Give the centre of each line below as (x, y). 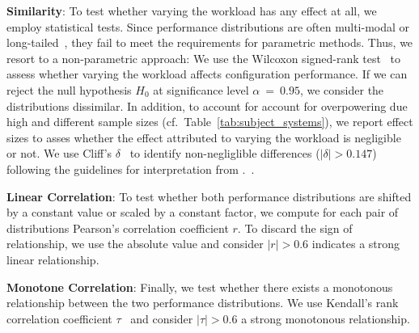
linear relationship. (53, 259)
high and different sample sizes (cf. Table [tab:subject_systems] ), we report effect (210, 122)
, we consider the (342, 89)
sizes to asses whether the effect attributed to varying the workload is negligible (204, 137)
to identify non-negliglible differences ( (225, 153)
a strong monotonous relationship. (326, 318)
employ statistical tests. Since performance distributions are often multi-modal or (208, 26)
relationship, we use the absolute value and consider (135, 244)
